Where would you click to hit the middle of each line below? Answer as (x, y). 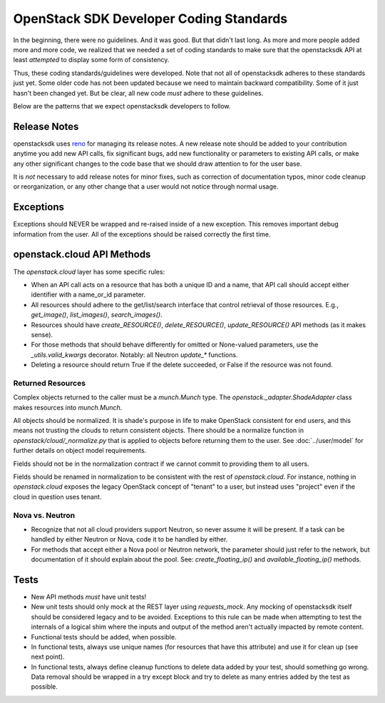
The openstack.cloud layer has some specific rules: (89, 271)
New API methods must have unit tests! (89, 597)
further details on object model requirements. (80, 451)
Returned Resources (49, 383)
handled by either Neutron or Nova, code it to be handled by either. (129, 539)
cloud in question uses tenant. (57, 497)
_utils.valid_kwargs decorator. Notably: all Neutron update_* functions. (134, 354)
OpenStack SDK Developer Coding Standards (150, 19)
